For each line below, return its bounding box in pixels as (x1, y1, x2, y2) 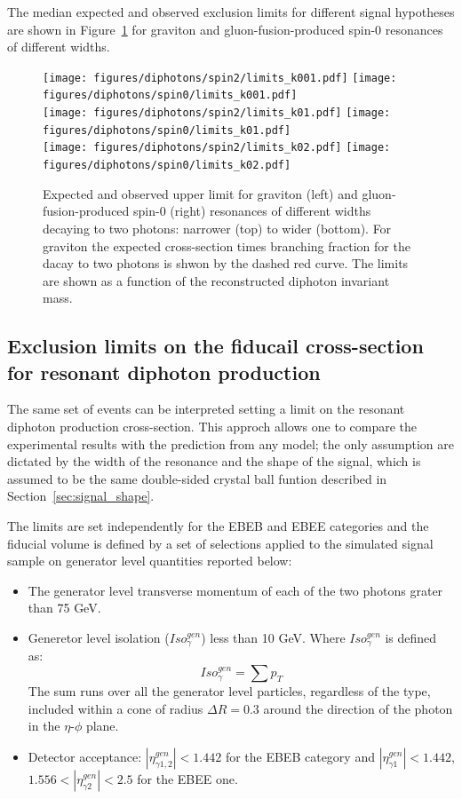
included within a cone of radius (28, 699, 203, 717)
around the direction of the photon (263, 699, 453, 717)
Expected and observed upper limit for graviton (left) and (43, 184, 358, 202)
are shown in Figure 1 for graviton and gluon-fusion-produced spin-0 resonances (7, 20, 443, 38)
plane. (85, 716, 119, 735)
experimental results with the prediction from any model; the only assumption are (7, 434, 454, 453)
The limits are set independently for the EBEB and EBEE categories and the (7, 517, 429, 535)
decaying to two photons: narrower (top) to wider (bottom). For (43, 218, 392, 237)
